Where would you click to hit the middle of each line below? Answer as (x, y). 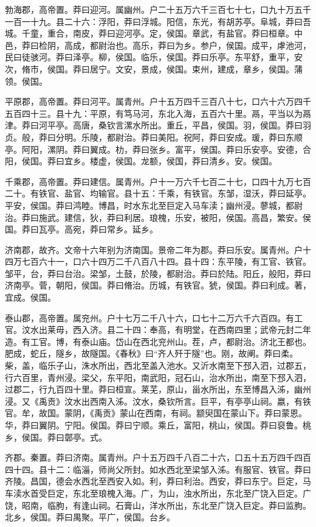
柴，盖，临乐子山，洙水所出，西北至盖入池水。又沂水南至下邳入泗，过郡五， (158, 365)
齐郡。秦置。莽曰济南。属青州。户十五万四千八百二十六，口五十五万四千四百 (158, 457)
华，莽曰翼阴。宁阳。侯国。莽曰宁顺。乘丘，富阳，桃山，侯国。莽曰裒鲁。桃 (158, 425)
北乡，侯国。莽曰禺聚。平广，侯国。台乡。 (90, 517)
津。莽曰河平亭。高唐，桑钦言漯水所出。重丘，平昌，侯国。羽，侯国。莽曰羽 (158, 125)
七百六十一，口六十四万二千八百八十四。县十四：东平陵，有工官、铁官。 (166, 261)
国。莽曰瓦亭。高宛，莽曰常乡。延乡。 (81, 229)
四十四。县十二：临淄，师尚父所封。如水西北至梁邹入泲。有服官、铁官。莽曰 (158, 469)
